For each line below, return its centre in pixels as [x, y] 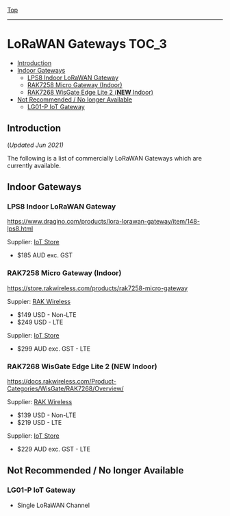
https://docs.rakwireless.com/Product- [62, 382]
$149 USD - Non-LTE [47, 314]
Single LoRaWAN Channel [53, 505]
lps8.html [20, 228]
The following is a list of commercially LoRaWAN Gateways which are [104, 158]
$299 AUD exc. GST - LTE [54, 349]
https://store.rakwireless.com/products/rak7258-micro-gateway [98, 288]
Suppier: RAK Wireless [39, 301]
